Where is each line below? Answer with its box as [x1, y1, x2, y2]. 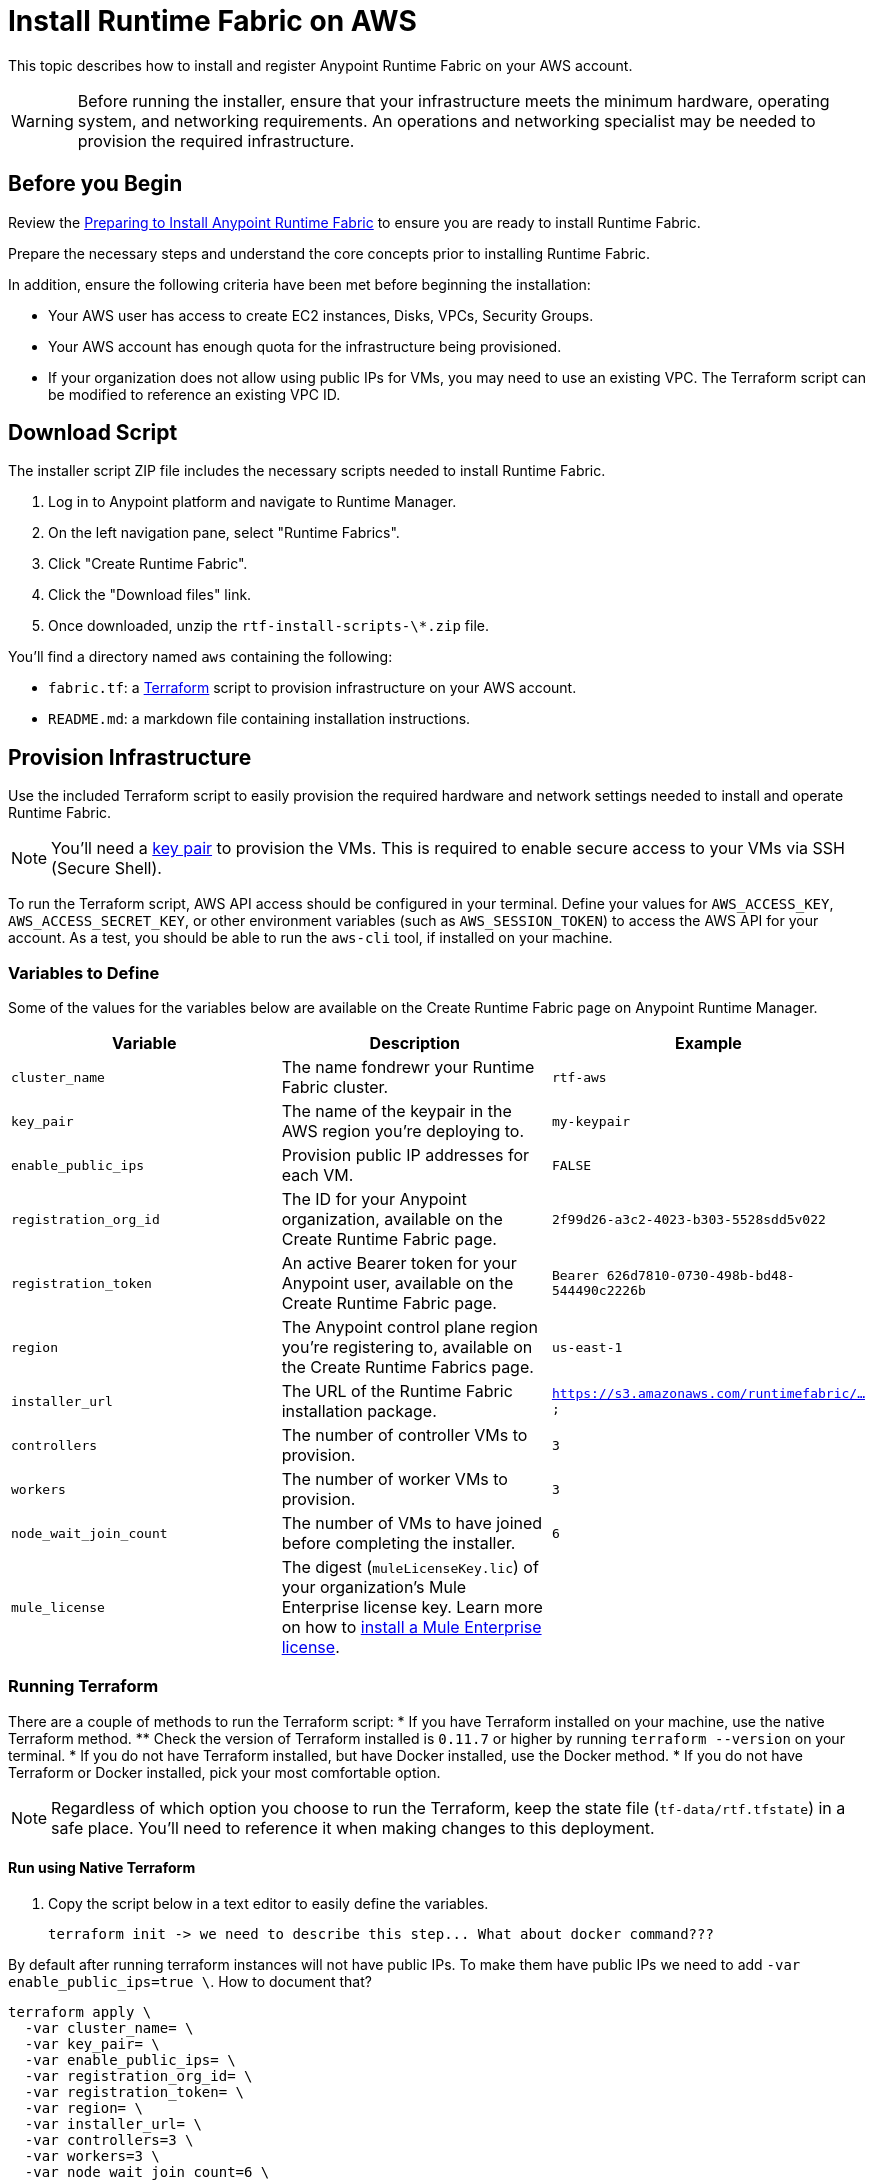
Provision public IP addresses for [281, 1145, 530, 1166]
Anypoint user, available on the [281, 1273, 514, 1294]
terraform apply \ [8, 2004, 152, 2020]
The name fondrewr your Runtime [281, 1057, 535, 1078]
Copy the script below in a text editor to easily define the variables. [48, 1895, 489, 1912]
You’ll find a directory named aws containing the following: [8, 648, 393, 666]
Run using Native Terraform [8, 1859, 196, 1877]
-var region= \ [24, 2100, 143, 2116]
